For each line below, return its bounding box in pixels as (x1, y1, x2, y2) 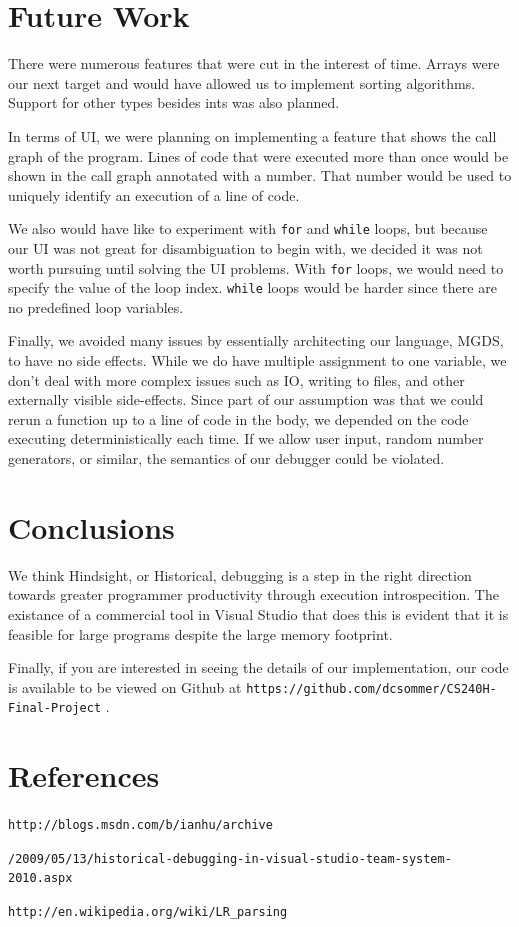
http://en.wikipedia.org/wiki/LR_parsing (8, 905, 288, 920)
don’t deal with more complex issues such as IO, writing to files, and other (8, 369, 465, 390)
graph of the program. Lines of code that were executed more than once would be (8, 145, 509, 166)
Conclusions (8, 506, 175, 547)
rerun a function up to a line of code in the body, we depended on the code (8, 408, 469, 429)
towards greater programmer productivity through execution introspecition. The (8, 584, 499, 605)
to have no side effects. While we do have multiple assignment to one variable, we (8, 350, 507, 371)
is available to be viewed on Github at (8, 676, 242, 697)
